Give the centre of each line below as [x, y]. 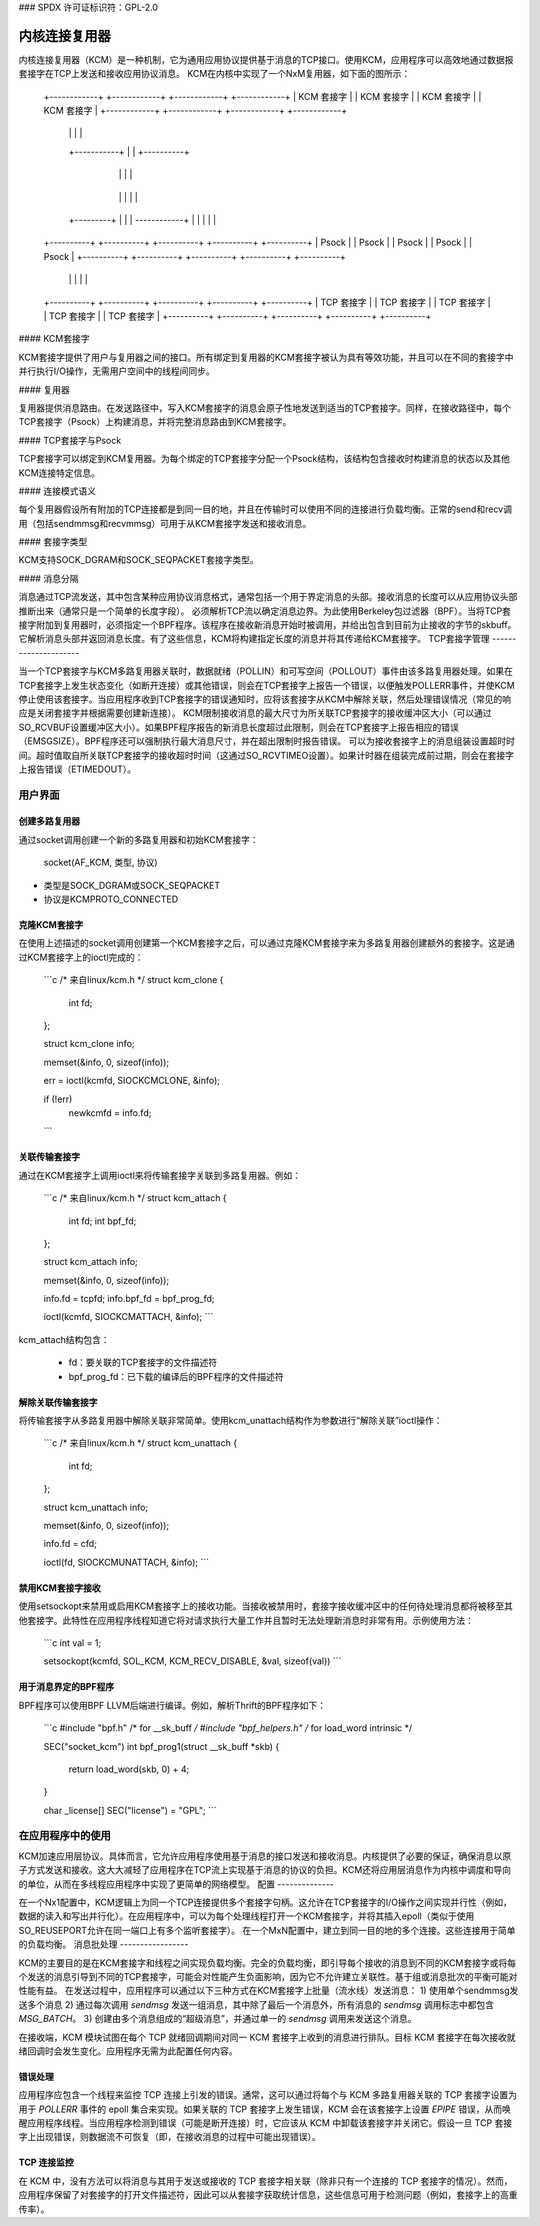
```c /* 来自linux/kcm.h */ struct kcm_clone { [133, 980]
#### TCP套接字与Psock [70, 440]
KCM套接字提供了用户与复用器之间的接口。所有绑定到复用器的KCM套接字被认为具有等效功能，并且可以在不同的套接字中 [266, 357]
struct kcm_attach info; [91, 1262]
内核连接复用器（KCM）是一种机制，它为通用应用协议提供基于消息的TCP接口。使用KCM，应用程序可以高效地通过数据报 [266, 59]
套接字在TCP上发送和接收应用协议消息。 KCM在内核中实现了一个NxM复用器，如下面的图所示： [214, 74]
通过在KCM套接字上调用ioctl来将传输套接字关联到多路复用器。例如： [160, 1175]
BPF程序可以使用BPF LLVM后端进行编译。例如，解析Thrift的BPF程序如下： [172, 1705]
